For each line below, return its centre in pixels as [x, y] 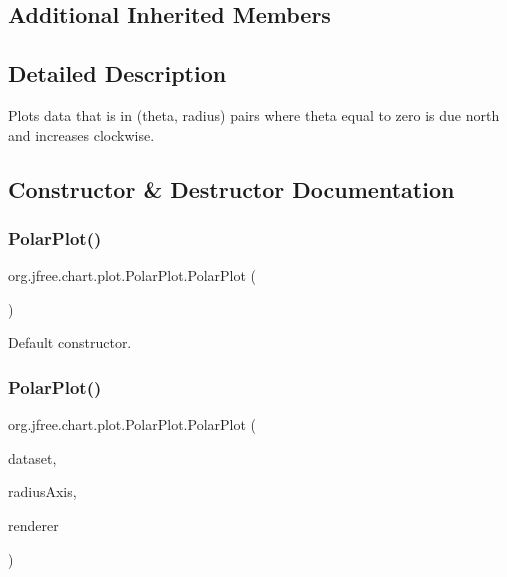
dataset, [32, 457]
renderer [33, 524]
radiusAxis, [42, 491]
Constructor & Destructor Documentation [231, 188]
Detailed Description [117, 73]
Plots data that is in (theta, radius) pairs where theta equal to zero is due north [254, 114]
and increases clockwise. [81, 134]
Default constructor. [70, 342]
